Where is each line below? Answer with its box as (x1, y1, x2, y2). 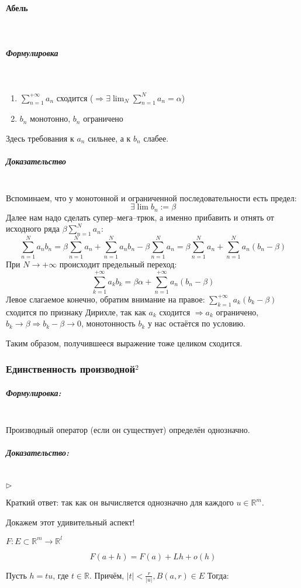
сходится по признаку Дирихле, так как (6, 305, 146, 318)
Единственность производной (6, 362, 136, 376)
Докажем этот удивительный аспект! (6, 515, 135, 528)
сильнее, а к (88, 132, 131, 144)
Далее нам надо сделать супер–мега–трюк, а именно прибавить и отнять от (6, 211, 274, 223)
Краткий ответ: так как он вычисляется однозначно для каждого (6, 496, 234, 508)
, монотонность (81, 317, 136, 329)
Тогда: (207, 569, 229, 581)
